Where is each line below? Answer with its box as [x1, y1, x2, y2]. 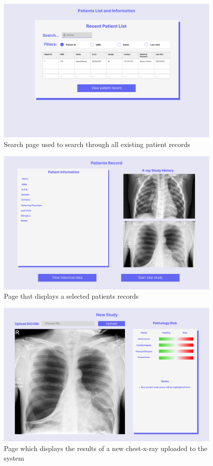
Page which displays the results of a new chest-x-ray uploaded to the [4, 443, 208, 453]
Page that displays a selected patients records [4, 291, 139, 301]
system [4, 452, 24, 463]
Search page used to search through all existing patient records [4, 139, 190, 149]
